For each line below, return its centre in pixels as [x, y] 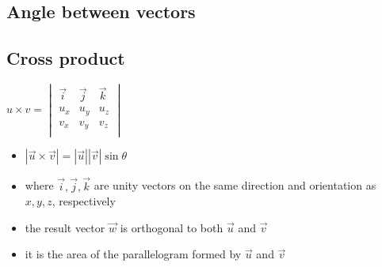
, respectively [84, 201]
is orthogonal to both [172, 227]
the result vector [65, 227]
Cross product [66, 58]
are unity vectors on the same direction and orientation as [235, 185]
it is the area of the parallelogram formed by [133, 254]
